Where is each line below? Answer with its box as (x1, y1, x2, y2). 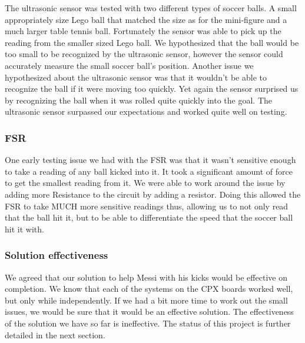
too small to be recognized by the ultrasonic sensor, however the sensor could (5, 48, 283, 60)
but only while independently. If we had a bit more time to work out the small (5, 294, 288, 306)
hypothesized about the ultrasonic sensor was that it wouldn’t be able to (5, 71, 267, 83)
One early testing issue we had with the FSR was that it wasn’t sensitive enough (5, 154, 296, 166)
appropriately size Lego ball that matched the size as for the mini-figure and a (5, 13, 287, 25)
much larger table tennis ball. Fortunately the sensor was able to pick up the (5, 25, 281, 37)
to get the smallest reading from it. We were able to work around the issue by (5, 177, 286, 189)
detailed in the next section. (5, 328, 105, 341)
